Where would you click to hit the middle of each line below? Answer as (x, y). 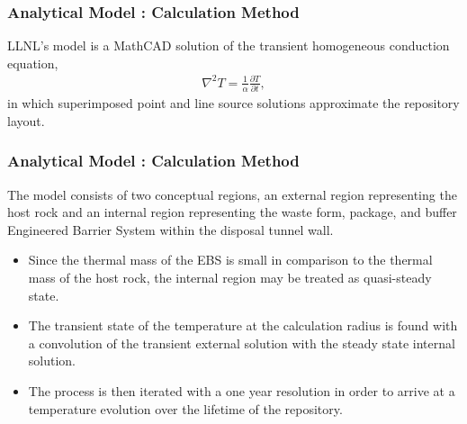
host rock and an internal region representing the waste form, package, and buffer (232, 212)
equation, (33, 63)
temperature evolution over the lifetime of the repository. (185, 408)
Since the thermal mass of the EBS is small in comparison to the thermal (230, 260)
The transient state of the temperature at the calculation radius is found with (243, 325)
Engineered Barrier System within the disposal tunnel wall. (171, 229)
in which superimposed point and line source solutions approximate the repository (233, 103)
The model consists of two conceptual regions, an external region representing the (232, 194)
